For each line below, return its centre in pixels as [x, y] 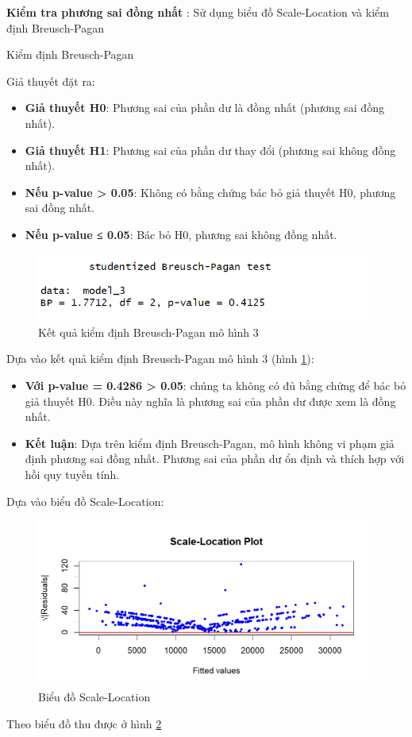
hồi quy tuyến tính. [72, 474]
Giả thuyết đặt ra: [51, 81]
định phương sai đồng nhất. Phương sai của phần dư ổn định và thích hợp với [215, 459]
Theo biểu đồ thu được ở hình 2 [84, 723]
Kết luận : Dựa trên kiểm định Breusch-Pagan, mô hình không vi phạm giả [210, 443]
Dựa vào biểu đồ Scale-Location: [85, 501]
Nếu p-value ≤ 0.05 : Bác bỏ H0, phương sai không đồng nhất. [181, 234]
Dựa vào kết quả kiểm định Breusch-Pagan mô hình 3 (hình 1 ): [160, 359]
